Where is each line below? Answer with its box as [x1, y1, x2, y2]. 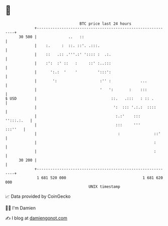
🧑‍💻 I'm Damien [5, 205, 36, 211]
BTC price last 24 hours [79, 21, 132, 26]
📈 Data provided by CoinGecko [5, 193, 71, 199]
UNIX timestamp [88, 184, 121, 189]
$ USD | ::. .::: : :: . [5, 96, 154, 101]
